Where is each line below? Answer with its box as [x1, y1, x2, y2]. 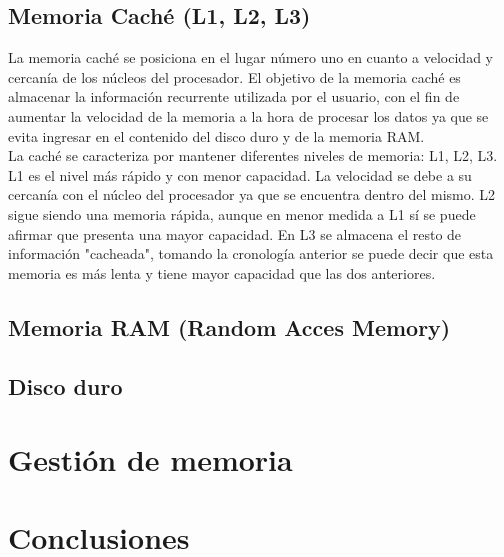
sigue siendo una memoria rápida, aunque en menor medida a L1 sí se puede [8, 203, 476, 224]
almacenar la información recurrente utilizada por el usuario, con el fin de [8, 86, 460, 107]
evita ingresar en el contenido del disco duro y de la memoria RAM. [8, 125, 425, 146]
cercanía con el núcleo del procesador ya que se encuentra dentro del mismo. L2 [8, 184, 496, 205]
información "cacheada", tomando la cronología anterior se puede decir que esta [8, 243, 494, 264]
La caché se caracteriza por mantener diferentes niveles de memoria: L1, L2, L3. [8, 145, 498, 166]
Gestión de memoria [8, 439, 293, 480]
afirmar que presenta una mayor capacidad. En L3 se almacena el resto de [8, 223, 462, 244]
